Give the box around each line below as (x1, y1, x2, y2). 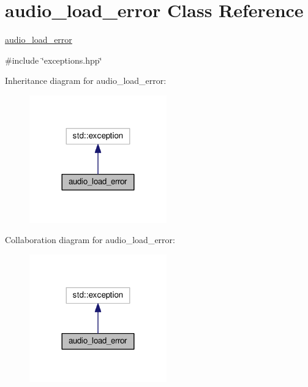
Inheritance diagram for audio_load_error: (5, 74, 167, 87)
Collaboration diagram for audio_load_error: (5, 233, 175, 246)
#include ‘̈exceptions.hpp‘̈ (5, 53, 102, 66)
